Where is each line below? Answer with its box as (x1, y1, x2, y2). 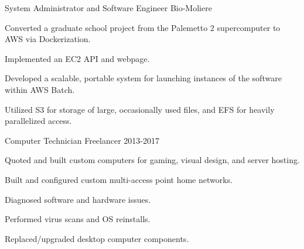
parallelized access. (5, 115, 72, 127)
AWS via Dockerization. (5, 33, 91, 45)
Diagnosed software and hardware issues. (5, 193, 151, 205)
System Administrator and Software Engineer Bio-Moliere (5, 2, 212, 13)
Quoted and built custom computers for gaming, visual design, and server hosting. (5, 154, 300, 166)
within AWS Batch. (5, 83, 75, 95)
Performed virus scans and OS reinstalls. (5, 213, 151, 225)
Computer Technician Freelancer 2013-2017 (5, 134, 160, 146)
